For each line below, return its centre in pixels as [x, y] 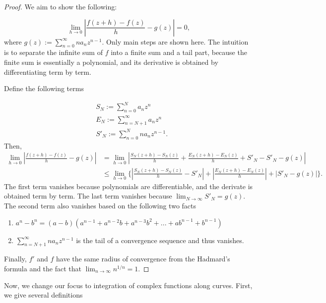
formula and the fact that [43, 269]
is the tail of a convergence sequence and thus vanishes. [160, 240]
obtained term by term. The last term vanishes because [88, 196]
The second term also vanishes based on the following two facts [100, 206]
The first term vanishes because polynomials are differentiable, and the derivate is [129, 186]
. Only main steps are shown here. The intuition [175, 41]
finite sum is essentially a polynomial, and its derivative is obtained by [111, 62]
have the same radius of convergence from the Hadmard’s [143, 259]
